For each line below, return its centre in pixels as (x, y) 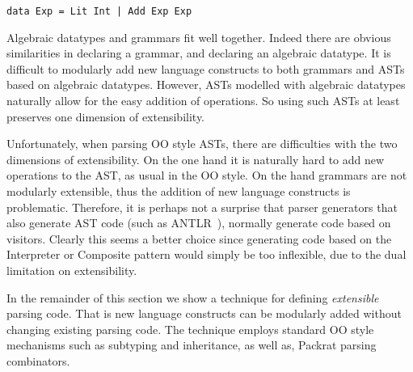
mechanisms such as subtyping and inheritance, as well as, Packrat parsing (192, 345)
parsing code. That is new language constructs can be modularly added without (204, 313)
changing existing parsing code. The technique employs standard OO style (190, 329)
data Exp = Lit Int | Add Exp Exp (99, 11)
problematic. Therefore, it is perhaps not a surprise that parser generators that (202, 207)
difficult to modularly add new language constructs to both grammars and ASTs (206, 68)
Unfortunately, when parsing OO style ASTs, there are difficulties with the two (202, 144)
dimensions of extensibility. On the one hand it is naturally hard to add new (196, 159)
